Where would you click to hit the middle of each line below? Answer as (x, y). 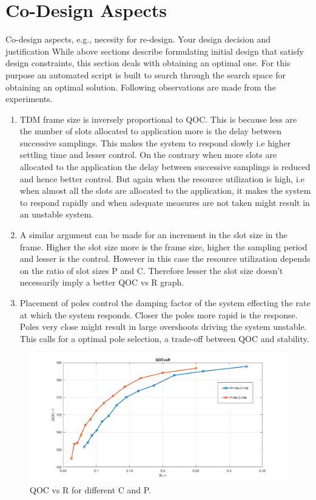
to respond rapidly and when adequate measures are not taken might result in (165, 202)
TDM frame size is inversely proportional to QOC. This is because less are (158, 119)
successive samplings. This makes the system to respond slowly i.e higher (155, 142)
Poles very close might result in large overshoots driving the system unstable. (163, 327)
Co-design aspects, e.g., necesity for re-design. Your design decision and (138, 39)
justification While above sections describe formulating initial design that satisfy (155, 51)
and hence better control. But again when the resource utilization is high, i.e (162, 178)
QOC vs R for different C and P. (91, 489)
